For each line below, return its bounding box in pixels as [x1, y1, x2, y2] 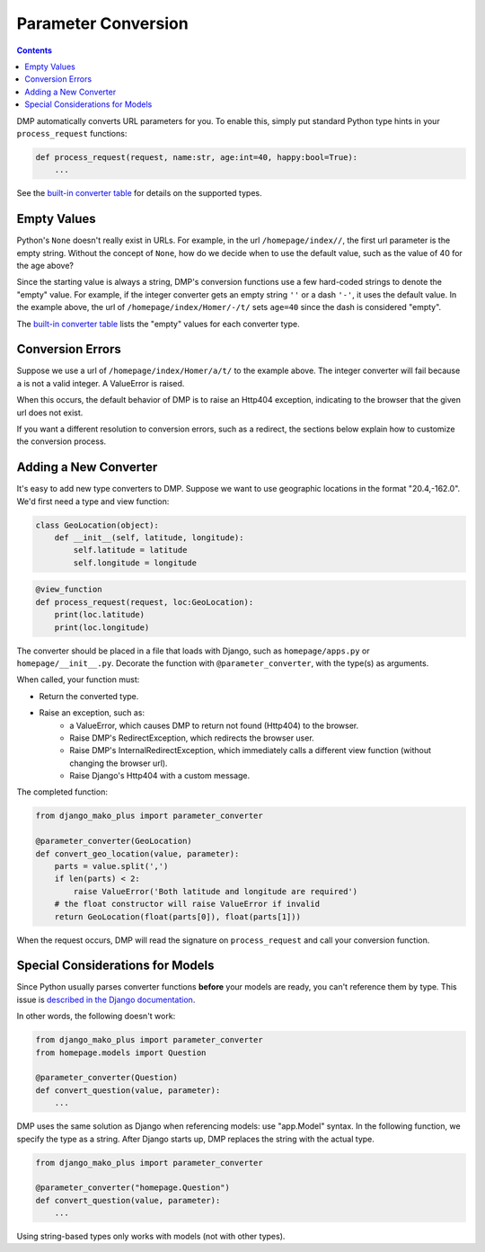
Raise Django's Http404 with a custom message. [69, 770, 251, 781]
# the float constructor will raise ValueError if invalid [54, 899, 321, 910]
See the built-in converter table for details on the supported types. [16, 188, 262, 199]
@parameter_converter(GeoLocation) [35, 836, 192, 847]
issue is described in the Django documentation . [16, 994, 196, 1005]
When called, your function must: [16, 674, 140, 685]
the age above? [16, 260, 74, 271]
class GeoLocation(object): [35, 519, 159, 530]
